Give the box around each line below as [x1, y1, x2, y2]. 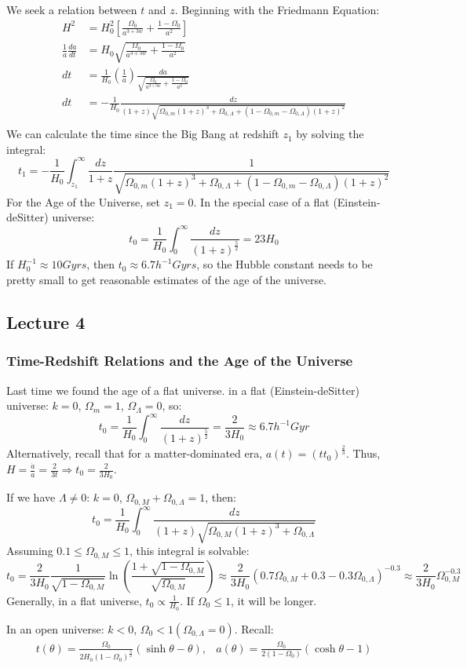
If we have [6, 489, 56, 506]
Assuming [6, 542, 53, 559]
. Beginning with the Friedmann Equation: [174, 2, 380, 17]
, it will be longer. [230, 592, 317, 608]
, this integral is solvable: [129, 542, 250, 559]
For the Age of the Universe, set [6, 193, 161, 210]
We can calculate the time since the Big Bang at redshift [6, 126, 279, 142]
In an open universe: [6, 620, 104, 637]
